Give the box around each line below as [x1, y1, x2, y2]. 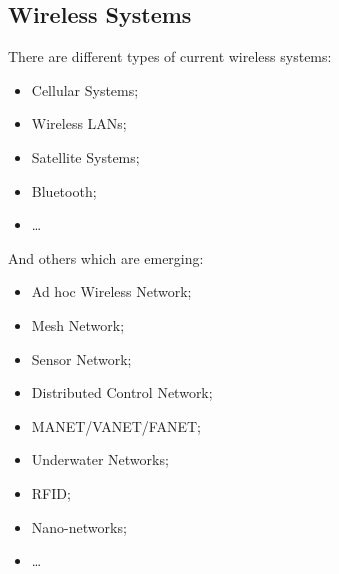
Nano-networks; [31, 516, 127, 537]
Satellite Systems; [31, 146, 140, 167]
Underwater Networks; [31, 449, 169, 470]
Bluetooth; [31, 180, 97, 201]
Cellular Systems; [31, 79, 139, 100]
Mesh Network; [31, 314, 125, 335]
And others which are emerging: [8, 247, 204, 268]
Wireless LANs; [31, 113, 127, 134]
